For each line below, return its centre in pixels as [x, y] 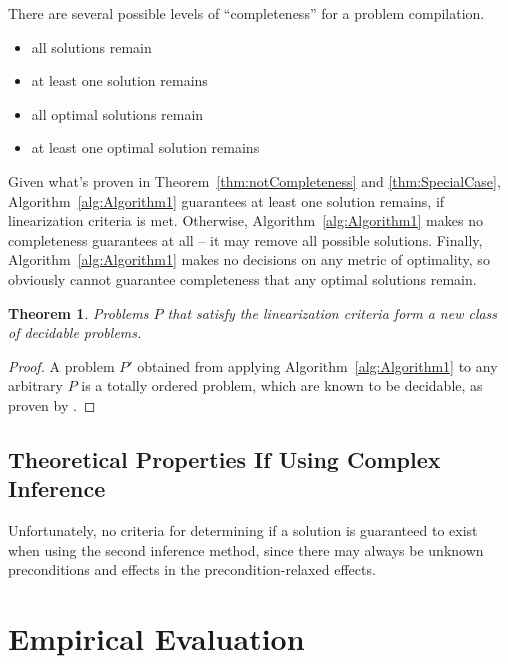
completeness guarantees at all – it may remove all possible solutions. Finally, [245, 239]
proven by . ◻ [52, 404]
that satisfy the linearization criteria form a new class [332, 312]
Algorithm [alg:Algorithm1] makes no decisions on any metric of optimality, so [249, 259]
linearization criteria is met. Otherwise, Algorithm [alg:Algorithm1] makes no [245, 220]
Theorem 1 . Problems [78, 312]
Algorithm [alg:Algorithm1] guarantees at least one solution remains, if [226, 200]
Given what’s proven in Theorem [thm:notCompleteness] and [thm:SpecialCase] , [254, 180]
